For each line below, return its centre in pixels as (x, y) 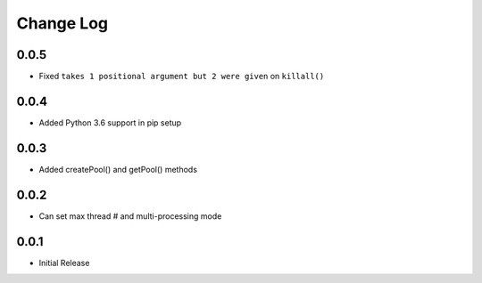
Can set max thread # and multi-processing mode (130, 216)
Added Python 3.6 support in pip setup (110, 122)
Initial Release (64, 263)
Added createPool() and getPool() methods (118, 169)
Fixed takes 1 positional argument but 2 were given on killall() (182, 77)
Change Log (62, 23)
